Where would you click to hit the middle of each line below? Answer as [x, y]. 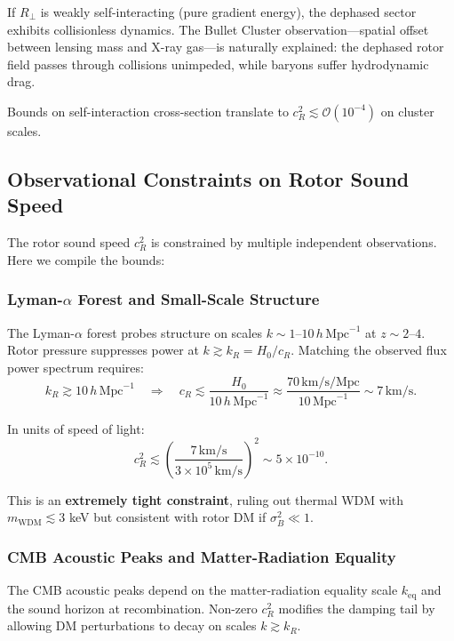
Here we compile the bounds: [86, 259]
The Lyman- [41, 332]
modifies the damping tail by [357, 608]
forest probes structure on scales [174, 332]
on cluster [407, 111]
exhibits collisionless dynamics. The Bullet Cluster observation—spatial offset [218, 29]
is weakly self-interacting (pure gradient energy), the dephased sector [228, 12]
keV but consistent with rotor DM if [167, 517]
